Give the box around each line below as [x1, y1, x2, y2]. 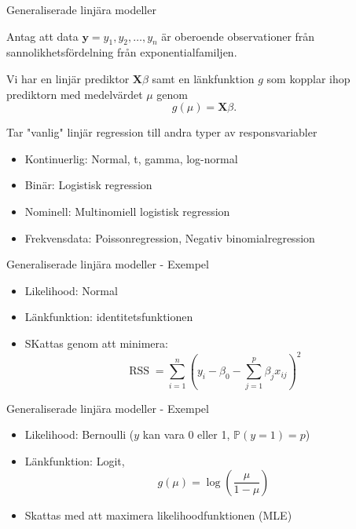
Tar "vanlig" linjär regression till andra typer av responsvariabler [6, 124, 317, 140]
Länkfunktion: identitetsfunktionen [24, 308, 193, 325]
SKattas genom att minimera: [24, 334, 168, 351]
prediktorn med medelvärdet [6, 86, 143, 102]
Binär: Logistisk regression [24, 177, 152, 193]
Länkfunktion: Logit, [24, 452, 125, 469]
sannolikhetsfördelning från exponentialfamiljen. [6, 44, 237, 60]
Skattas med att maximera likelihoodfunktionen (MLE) [24, 506, 292, 523]
